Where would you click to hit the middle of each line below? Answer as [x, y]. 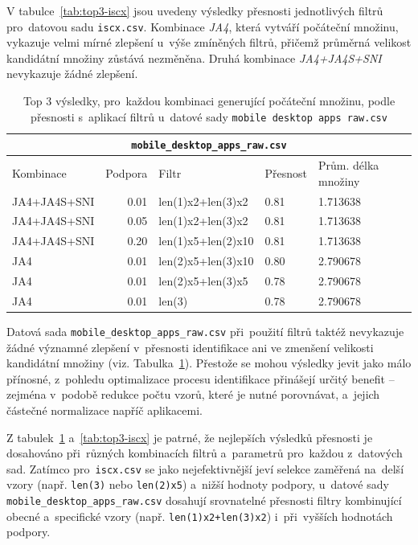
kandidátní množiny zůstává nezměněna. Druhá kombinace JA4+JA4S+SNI [194, 57]
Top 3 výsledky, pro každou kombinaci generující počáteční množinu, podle [209, 101]
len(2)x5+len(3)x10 [206, 261]
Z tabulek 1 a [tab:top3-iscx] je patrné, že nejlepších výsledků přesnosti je [190, 437]
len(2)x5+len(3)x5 [203, 281]
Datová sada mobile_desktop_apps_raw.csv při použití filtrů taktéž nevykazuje [205, 331]
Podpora [127, 172]
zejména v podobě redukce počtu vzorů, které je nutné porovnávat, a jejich [193, 394]
